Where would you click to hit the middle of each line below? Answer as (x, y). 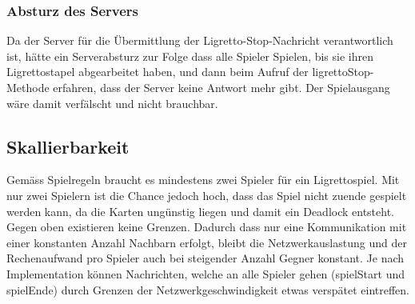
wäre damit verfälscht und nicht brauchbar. (112, 103)
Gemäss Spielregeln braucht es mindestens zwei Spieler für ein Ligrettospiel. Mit (203, 180)
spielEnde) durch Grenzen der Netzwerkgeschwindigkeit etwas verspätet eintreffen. (208, 289)
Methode (28, 87)
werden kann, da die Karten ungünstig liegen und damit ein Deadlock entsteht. (201, 211)
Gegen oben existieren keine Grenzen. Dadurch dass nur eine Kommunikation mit (207, 227)
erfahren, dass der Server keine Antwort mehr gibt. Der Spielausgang (221, 87)
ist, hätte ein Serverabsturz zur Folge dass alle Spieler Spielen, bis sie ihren (190, 56)
